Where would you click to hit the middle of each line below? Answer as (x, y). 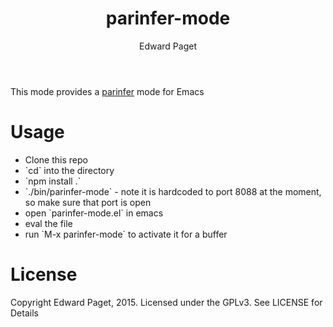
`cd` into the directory (69, 170)
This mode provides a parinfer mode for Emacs (107, 91)
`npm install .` (53, 181)
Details (24, 313)
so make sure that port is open (88, 202)
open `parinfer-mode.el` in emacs (94, 213)
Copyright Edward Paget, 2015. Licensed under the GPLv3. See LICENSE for (166, 302)
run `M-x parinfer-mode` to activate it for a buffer (126, 234)
